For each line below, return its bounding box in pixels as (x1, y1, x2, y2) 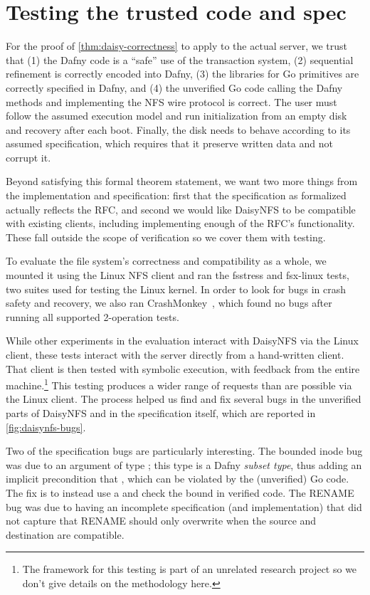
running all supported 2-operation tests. (6, 309, 179, 324)
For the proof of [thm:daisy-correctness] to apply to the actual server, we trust (6, 38, 347, 53)
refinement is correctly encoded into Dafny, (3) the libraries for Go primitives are (6, 66, 359, 81)
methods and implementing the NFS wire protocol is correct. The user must (6, 94, 337, 109)
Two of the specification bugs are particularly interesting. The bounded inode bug (6, 443, 363, 458)
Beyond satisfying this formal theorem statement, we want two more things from (6, 174, 358, 189)
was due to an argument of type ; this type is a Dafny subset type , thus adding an (6, 457, 362, 472)
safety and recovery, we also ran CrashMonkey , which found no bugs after (6, 295, 332, 310)
